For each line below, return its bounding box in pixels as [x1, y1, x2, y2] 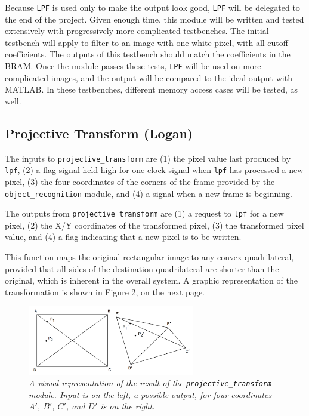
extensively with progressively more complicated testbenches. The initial [5, 24, 269, 37]
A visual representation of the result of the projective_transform [29, 377, 272, 389]
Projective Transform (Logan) [5, 124, 193, 142]
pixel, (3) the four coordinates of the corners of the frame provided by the [5, 175, 275, 187]
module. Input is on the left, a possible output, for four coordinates [29, 388, 272, 400]
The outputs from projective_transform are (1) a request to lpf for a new [5, 207, 284, 220]
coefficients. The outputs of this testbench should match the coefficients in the [5, 48, 291, 60]
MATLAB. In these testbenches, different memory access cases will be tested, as [5, 83, 298, 95]
